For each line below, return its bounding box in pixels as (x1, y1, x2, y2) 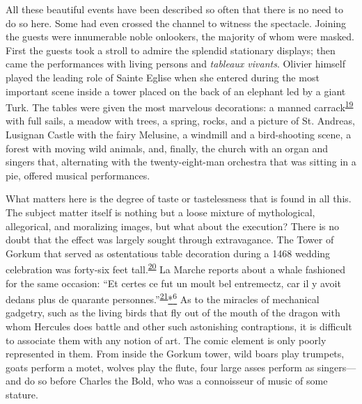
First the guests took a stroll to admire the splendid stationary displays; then (6, 42, 336, 57)
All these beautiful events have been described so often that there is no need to (6, 2, 343, 16)
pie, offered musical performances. (6, 168, 150, 182)
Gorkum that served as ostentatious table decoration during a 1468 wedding (6, 245, 331, 260)
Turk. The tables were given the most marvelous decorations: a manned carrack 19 (6, 98, 354, 114)
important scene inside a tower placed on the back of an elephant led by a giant (6, 83, 346, 98)
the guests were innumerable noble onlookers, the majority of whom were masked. (6, 29, 354, 44)
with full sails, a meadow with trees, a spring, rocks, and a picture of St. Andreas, (6, 113, 355, 128)
